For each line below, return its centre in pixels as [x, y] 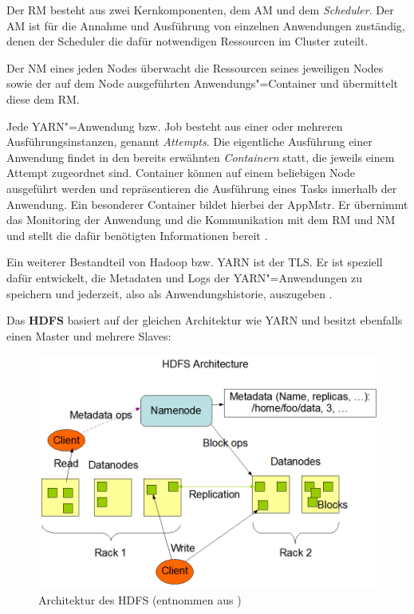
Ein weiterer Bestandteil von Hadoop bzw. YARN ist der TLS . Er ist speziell [195, 262]
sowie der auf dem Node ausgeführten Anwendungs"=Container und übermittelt [202, 83]
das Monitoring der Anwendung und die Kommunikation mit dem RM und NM [201, 220]
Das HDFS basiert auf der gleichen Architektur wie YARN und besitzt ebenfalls [205, 320]
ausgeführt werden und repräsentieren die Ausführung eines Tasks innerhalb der [202, 188]
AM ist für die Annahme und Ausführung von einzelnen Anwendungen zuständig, [206, 25]
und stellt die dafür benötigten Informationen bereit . [137, 235]
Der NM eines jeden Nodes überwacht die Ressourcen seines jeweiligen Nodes [195, 67]
